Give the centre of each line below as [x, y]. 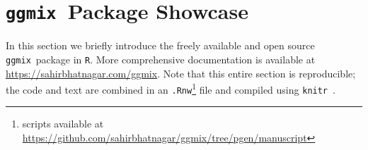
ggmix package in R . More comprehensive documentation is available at [161, 59]
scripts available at [63, 124]
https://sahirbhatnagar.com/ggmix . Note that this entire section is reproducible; [181, 73]
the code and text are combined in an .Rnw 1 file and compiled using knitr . [171, 88]
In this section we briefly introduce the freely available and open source [160, 45]
